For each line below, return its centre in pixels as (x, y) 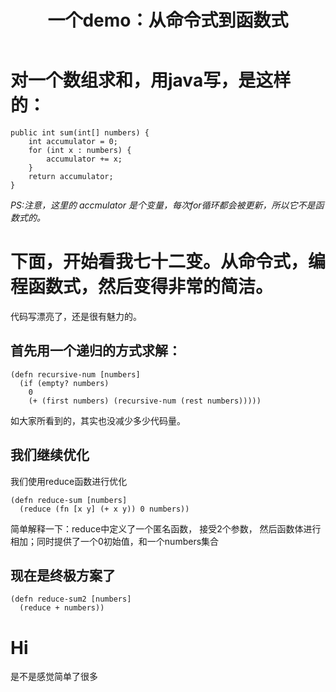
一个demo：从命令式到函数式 (168, 20)
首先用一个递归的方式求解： (96, 351)
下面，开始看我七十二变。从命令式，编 (168, 262)
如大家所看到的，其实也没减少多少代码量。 (98, 420)
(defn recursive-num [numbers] (75, 374)
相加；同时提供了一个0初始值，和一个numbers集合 (115, 541)
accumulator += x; (84, 159)
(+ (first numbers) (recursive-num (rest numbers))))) (145, 401)
